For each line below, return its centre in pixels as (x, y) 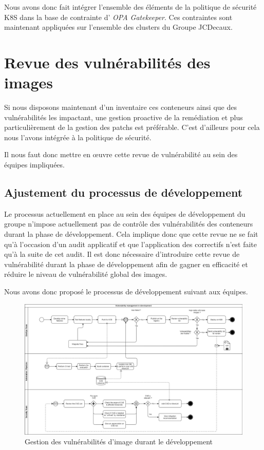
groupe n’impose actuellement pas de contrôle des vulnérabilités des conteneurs (129, 224)
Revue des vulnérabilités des (107, 62)
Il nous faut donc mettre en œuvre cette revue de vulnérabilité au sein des (121, 154)
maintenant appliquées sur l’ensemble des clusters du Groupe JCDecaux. (118, 27)
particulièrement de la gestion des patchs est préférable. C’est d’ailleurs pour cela (132, 127)
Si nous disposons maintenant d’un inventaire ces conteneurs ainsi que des (120, 107)
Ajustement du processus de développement (124, 192)
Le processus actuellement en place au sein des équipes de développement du (125, 213)
